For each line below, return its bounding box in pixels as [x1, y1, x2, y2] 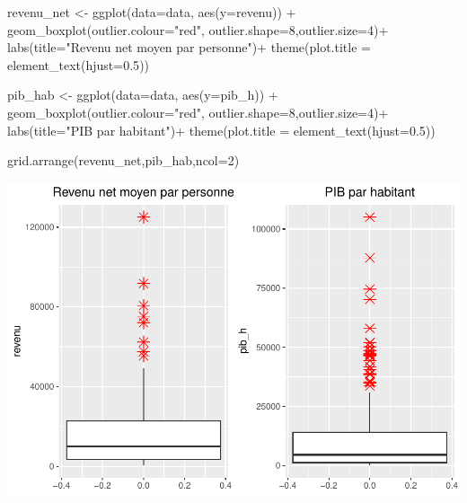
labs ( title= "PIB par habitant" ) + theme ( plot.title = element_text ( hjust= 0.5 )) [7, 120, 436, 139]
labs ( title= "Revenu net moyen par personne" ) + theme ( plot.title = [7, 38, 371, 57]
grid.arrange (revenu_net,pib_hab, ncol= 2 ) [7, 151, 240, 170]
